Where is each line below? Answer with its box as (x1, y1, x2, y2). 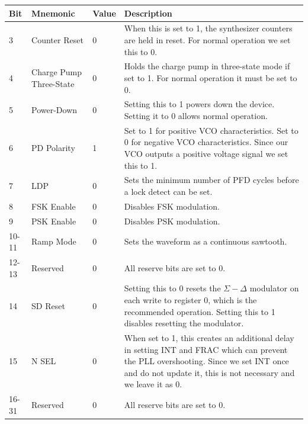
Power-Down (31, 104, 78, 116)
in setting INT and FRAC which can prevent (124, 343, 288, 355)
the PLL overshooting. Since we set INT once (124, 355, 289, 367)
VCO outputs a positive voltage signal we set (124, 147, 288, 160)
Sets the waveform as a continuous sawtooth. (124, 235, 287, 248)
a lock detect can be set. (124, 185, 213, 198)
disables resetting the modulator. (124, 317, 244, 329)
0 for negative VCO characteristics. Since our (124, 136, 288, 148)
